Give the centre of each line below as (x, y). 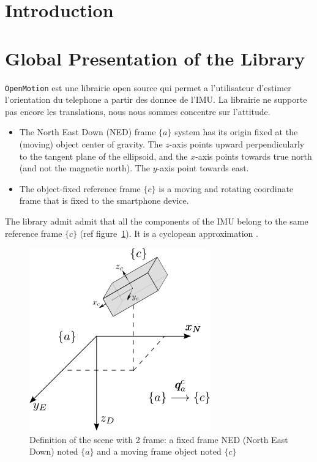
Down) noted (54, 451)
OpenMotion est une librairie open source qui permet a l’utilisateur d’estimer (148, 87)
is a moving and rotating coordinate (226, 188)
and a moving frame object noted (159, 451)
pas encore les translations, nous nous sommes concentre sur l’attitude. (138, 111)
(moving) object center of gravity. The (91, 143)
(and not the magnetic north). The (84, 168)
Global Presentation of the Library (155, 58)
